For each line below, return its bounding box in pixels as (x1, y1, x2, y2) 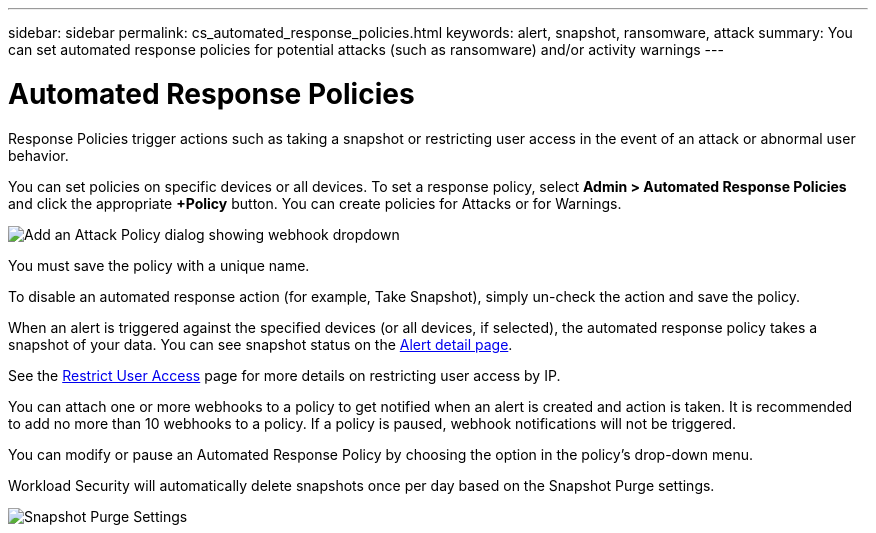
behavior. (8, 146, 69, 164)
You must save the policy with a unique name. (8, 256, 310, 274)
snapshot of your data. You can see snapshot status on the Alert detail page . (8, 335, 513, 353)
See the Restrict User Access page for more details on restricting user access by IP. (8, 366, 561, 384)
